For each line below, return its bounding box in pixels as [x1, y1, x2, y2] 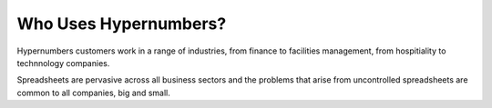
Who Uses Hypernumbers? [16, 14, 227, 34]
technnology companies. [16, 57, 110, 68]
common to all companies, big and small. [16, 87, 170, 98]
